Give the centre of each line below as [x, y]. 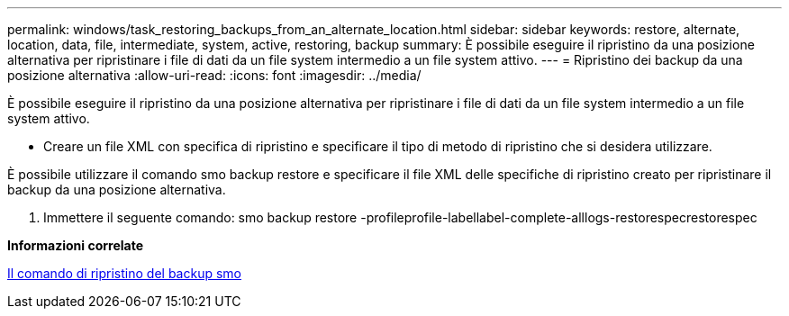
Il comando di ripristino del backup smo [124, 273]
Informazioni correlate [76, 245]
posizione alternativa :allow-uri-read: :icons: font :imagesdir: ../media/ [214, 75]
